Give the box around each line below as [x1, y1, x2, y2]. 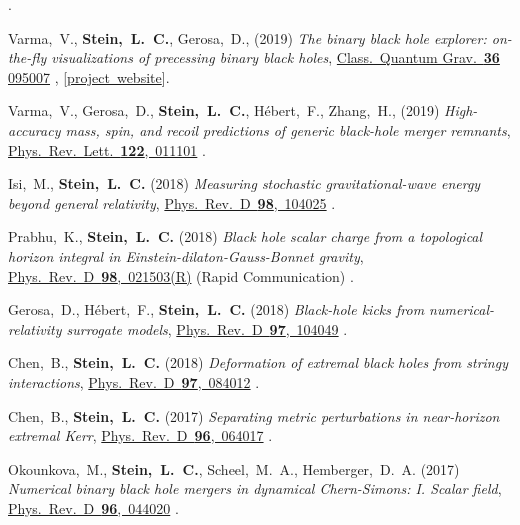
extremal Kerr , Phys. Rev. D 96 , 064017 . [8, 425, 273, 446]
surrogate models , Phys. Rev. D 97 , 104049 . [66, 318, 348, 339]
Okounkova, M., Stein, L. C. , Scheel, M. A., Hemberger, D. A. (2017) [8, 458, 460, 479]
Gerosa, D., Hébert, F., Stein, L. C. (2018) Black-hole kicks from [8, 299, 425, 320]
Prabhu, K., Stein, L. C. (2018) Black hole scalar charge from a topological [8, 226, 483, 247]
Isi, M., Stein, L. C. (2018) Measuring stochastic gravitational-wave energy [8, 173, 481, 194]
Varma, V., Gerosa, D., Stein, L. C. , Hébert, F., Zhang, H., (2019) [8, 100, 440, 121]
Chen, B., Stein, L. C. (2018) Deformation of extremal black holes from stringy [8, 352, 508, 373]
